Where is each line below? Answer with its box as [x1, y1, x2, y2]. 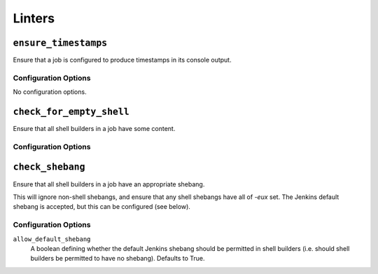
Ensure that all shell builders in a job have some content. [13, 125, 176, 133]
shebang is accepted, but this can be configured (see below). [13, 203, 190, 211]
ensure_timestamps [13, 37, 108, 48]
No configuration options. [13, 88, 87, 96]
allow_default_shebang [13, 235, 91, 243]
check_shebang [13, 161, 85, 173]
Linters [13, 11, 55, 26]
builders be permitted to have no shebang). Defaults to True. [30, 254, 206, 263]
